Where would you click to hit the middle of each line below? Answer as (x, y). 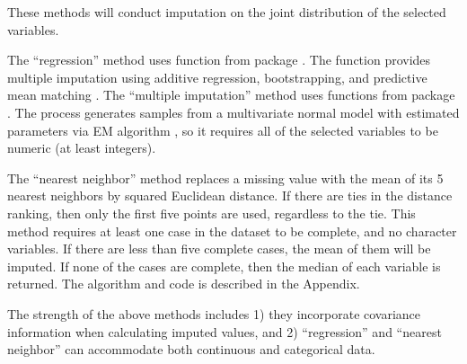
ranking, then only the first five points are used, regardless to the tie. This (211, 213)
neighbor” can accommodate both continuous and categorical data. (191, 349)
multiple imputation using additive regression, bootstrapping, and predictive (217, 77)
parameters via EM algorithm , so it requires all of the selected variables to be (223, 130)
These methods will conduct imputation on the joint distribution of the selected (227, 12)
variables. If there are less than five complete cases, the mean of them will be (219, 249)
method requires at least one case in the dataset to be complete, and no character (232, 231)
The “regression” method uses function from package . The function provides (219, 60)
